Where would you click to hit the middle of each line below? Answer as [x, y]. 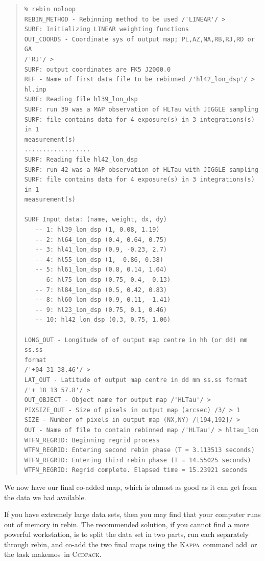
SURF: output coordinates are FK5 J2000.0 [98, 69]
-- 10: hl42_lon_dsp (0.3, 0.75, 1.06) [103, 320]
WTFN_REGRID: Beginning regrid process [92, 440]
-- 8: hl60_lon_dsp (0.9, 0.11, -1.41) [103, 300]
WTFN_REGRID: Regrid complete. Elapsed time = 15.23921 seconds [136, 470]
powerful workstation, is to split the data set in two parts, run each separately [126, 534]
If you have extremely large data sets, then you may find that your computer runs [132, 514]
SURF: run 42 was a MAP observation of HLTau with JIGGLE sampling [141, 170]
